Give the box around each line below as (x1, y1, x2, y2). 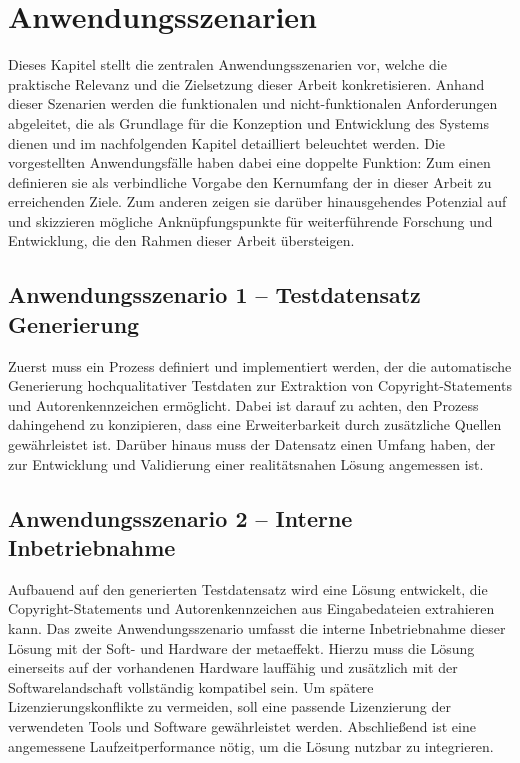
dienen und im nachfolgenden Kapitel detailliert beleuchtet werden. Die (8, 132, 446, 153)
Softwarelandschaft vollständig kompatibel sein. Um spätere (8, 676, 374, 697)
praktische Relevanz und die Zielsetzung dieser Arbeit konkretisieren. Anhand (8, 73, 485, 94)
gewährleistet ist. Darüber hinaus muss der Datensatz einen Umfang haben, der (8, 434, 496, 455)
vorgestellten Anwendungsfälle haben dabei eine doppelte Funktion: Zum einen (8, 152, 491, 173)
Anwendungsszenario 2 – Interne (8, 502, 353, 533)
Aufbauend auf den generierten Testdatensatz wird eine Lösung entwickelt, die (8, 578, 488, 599)
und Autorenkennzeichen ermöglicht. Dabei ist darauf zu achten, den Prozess (8, 394, 479, 415)
